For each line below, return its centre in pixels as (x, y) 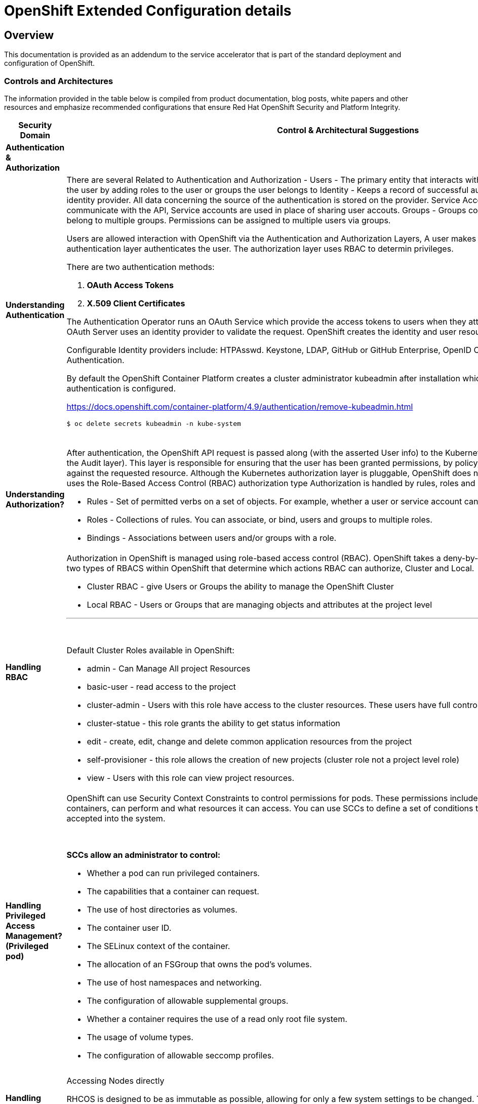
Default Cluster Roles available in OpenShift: (150, 650)
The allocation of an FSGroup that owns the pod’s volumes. (199, 964)
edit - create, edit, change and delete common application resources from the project (249, 741)
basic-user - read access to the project (161, 686)
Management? (34, 936)
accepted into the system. (116, 818)
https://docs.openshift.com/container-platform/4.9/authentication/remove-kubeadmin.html (240, 406)
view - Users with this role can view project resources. (191, 778)
